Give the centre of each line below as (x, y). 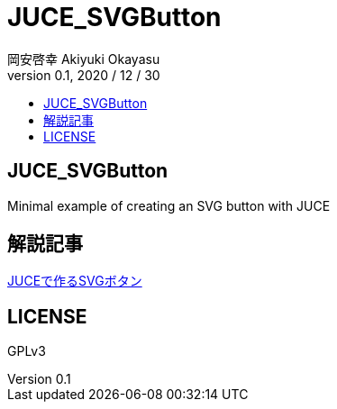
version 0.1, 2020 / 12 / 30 (84, 75)
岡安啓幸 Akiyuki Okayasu (84, 59)
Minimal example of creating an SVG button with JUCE (169, 205)
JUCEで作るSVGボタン (75, 281)
